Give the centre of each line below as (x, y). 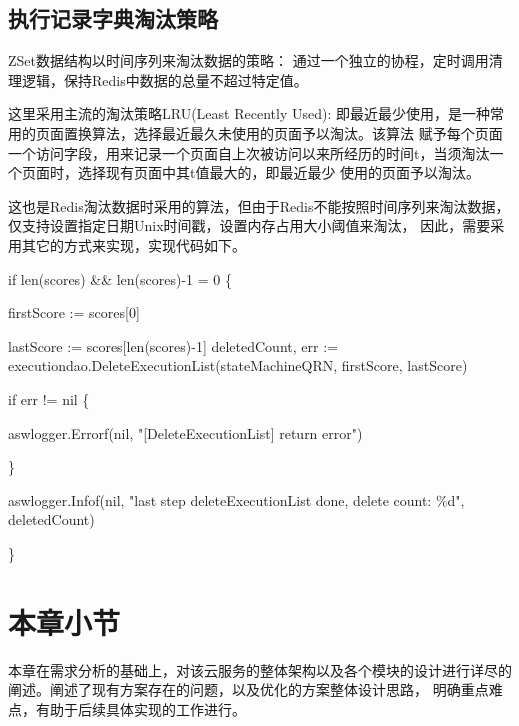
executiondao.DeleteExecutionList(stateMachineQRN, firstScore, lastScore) (238, 365)
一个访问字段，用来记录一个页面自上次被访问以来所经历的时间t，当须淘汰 (249, 152)
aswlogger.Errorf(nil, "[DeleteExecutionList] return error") (185, 432)
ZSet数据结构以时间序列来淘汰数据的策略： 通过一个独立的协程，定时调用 (248, 60)
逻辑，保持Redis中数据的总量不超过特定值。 (164, 79)
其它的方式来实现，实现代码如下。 (133, 244)
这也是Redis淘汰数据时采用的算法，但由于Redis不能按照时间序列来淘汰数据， (259, 205)
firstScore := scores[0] (74, 312)
